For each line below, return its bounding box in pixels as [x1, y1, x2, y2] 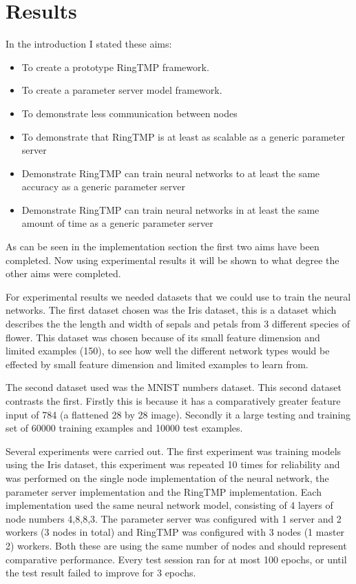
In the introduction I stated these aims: [6, 37, 172, 51]
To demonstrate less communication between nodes [21, 105, 238, 120]
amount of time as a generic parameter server [21, 216, 213, 230]
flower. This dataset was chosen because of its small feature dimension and [6, 330, 320, 344]
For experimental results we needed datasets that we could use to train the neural [6, 289, 351, 303]
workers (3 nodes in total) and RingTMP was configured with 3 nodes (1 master [6, 525, 345, 539]
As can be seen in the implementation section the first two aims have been [6, 239, 320, 254]
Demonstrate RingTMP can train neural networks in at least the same [21, 202, 320, 217]
